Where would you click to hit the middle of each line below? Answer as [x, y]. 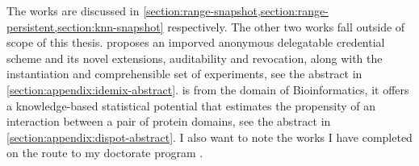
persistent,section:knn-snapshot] [85, 26]
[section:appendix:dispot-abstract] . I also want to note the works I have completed [209, 137]
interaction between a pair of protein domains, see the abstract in [169, 121]
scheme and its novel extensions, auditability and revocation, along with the [195, 58]
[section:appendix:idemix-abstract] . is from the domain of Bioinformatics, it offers [208, 89]
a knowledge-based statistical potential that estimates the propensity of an [191, 105]
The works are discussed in [73, 10]
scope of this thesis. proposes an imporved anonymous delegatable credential [196, 42]
